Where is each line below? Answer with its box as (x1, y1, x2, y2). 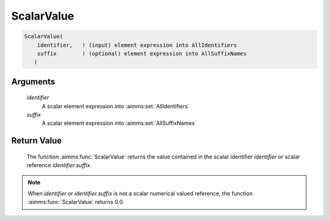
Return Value (11, 135, 62, 146)
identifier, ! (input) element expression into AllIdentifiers (37, 42, 237, 48)
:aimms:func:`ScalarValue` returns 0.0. (28, 198, 125, 206)
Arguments (11, 77, 56, 87)
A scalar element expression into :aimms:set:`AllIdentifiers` (42, 102, 189, 110)
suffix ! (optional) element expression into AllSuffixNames (37, 50, 247, 57)
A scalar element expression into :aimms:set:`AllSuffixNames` (42, 119, 197, 127)
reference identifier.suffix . (26, 162, 92, 169)
